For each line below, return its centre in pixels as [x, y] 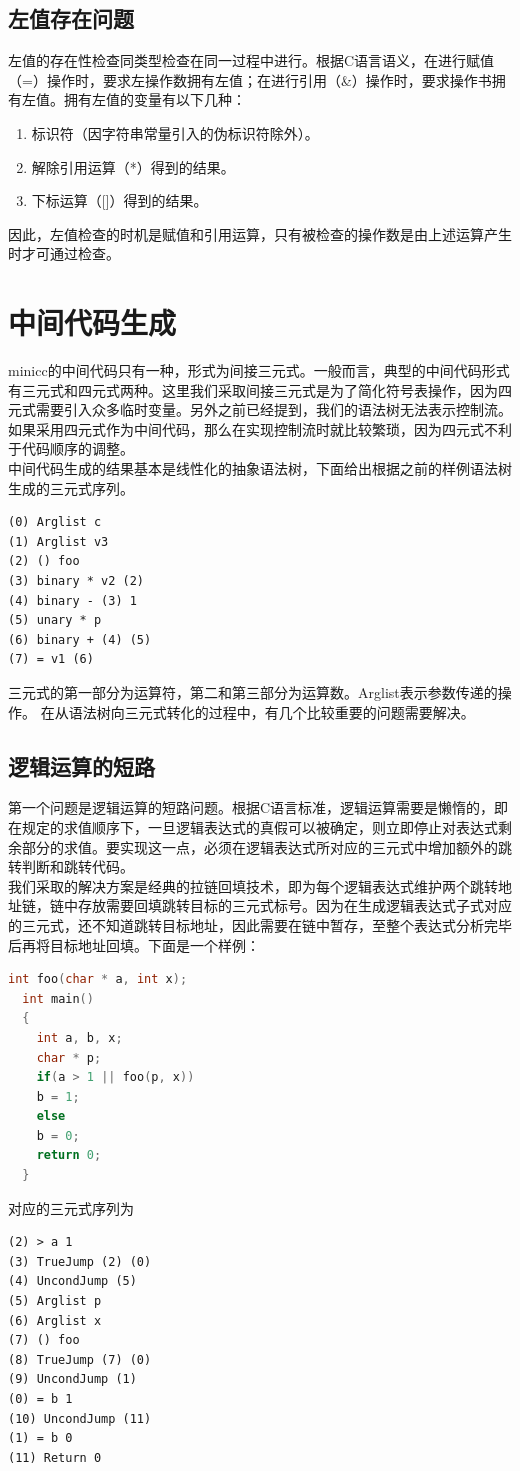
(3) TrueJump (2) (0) [80, 1261]
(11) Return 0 [55, 1457]
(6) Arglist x [55, 1320]
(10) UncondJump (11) [80, 1418]
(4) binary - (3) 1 [72, 600]
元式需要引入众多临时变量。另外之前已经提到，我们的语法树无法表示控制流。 [260, 409]
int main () [58, 998]
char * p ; [69, 1057]
